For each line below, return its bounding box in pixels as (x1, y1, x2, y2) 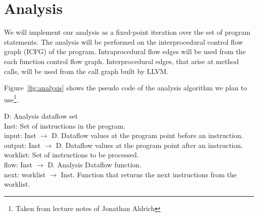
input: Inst (4, 130, 37, 141)
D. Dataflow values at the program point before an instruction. (52, 130, 243, 141)
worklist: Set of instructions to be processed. (4, 149, 139, 160)
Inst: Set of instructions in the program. (4, 120, 126, 131)
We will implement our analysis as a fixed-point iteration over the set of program (4, 27, 251, 37)
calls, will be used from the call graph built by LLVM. (4, 66, 169, 76)
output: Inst (4, 140, 41, 150)
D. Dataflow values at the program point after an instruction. (56, 140, 243, 150)
